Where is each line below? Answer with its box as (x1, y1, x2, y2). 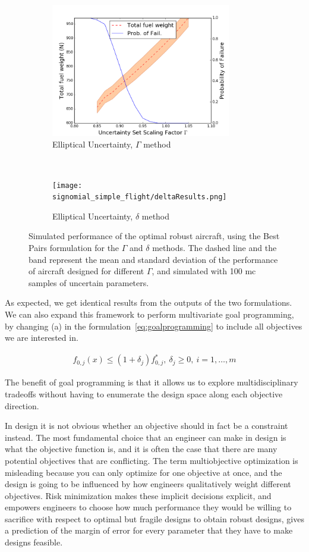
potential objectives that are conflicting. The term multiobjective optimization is (5, 454, 298, 466)
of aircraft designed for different (29, 265, 144, 277)
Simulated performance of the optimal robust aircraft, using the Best (29, 230, 280, 242)
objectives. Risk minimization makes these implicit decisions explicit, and (5, 489, 272, 501)
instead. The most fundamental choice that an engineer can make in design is (5, 431, 286, 443)
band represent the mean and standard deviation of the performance (29, 253, 278, 265)
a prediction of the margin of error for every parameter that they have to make (5, 524, 293, 537)
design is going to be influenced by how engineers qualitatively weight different (5, 478, 291, 490)
